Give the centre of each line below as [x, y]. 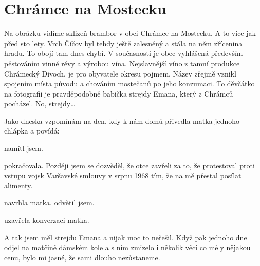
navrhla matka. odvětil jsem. [49, 203]
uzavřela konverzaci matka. [47, 220]
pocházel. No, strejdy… [40, 103]
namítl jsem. [24, 148]
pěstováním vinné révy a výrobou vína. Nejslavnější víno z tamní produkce [122, 63]
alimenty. [18, 185]
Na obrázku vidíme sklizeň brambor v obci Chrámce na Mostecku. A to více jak [130, 33]
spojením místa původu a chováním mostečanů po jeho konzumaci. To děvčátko [129, 83]
